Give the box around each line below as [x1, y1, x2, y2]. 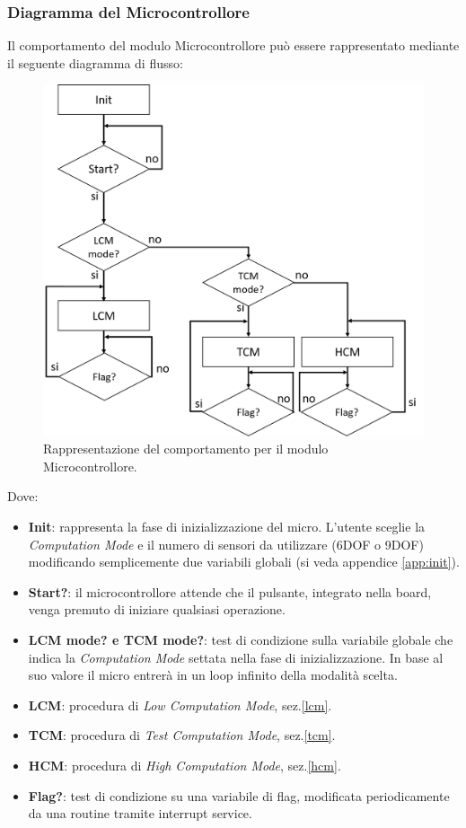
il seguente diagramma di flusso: [7, 53, 183, 72]
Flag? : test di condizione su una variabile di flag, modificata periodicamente [28, 786, 450, 805]
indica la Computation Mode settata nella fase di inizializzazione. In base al [28, 647, 444, 666]
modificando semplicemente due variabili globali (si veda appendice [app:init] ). [28, 552, 460, 571]
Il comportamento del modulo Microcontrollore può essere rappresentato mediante [7, 36, 460, 55]
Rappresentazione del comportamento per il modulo [43, 439, 329, 458]
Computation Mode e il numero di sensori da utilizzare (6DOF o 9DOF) [28, 534, 424, 553]
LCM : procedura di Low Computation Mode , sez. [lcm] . [28, 695, 332, 714]
